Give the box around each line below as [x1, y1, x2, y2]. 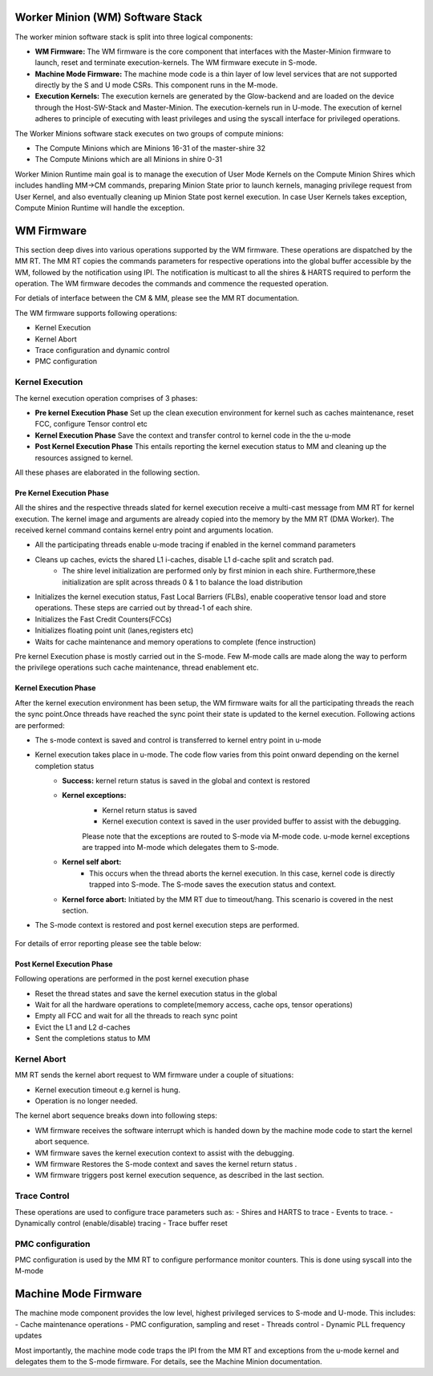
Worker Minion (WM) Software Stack [14, 10, 203, 24]
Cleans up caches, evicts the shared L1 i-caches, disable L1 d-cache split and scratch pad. [34, 554, 334, 565]
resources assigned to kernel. [34, 453, 134, 463]
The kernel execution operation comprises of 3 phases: [14, 393, 198, 403]
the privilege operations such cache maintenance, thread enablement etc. [14, 662, 260, 673]
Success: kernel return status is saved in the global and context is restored [62, 776, 310, 786]
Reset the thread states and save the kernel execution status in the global [34, 989, 277, 998]
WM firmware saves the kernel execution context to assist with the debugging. [34, 1147, 294, 1158]
